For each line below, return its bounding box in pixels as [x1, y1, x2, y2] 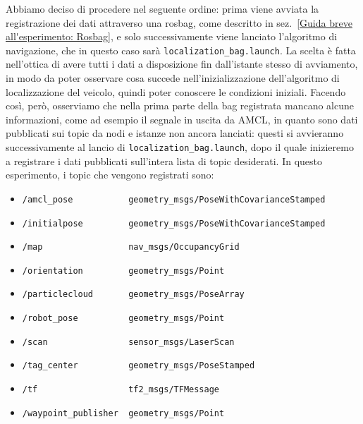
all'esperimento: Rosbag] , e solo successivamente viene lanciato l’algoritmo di [6, 29, 338, 44]
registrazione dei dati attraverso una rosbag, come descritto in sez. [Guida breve [6, 15, 352, 30]
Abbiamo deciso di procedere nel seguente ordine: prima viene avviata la [6, 1, 319, 16]
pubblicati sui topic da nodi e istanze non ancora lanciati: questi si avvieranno [6, 126, 344, 140]
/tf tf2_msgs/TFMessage [22, 384, 219, 395]
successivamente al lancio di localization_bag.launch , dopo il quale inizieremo [6, 140, 354, 154]
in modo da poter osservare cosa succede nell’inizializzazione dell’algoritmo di [6, 71, 340, 85]
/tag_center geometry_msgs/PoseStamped [22, 361, 255, 371]
